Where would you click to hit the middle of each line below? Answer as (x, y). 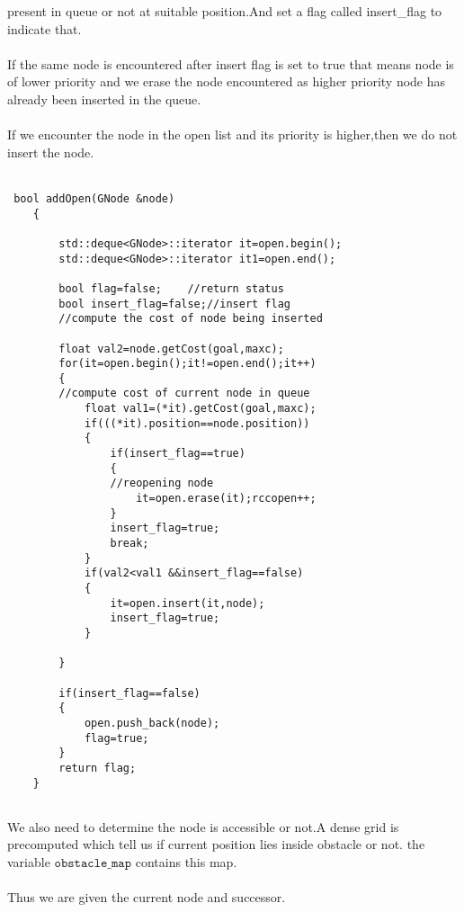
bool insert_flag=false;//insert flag (174, 304)
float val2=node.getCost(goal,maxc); (171, 349)
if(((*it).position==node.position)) (197, 423)
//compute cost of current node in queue (184, 393)
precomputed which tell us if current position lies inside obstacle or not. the (216, 844)
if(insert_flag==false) (129, 693)
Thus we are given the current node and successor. (147, 897)
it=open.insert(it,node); (187, 603)
